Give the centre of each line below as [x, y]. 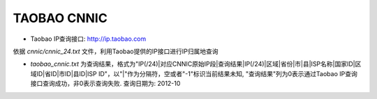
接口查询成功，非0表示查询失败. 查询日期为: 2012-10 [105, 84]
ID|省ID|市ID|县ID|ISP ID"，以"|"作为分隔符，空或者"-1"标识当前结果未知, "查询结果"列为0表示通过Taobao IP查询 [197, 73]
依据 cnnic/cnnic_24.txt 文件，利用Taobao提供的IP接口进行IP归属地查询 [116, 51]
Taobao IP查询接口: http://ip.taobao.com [88, 39]
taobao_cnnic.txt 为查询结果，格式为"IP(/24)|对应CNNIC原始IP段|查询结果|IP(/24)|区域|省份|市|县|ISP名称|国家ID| [193, 64]
